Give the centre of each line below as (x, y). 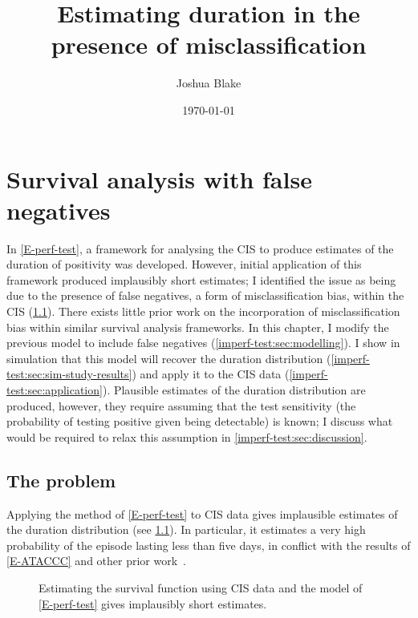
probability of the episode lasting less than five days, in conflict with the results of (209, 545)
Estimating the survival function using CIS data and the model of (201, 587)
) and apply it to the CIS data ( (211, 374)
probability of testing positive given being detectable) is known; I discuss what (200, 421)
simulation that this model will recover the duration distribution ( (169, 358)
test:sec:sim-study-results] (69, 374)
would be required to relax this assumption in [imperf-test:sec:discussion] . (187, 436)
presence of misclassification (209, 44)
